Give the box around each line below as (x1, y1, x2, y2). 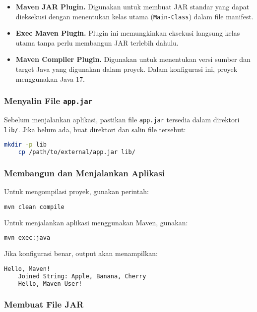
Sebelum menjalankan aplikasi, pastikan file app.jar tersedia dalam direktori (4, 114, 240, 124)
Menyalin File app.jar (4, 95, 92, 107)
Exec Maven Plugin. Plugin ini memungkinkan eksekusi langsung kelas (15, 28, 240, 38)
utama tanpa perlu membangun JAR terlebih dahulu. (15, 37, 179, 48)
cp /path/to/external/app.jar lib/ (18, 149, 135, 156)
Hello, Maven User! (18, 280, 82, 287)
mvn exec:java (4, 234, 51, 242)
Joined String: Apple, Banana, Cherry (18, 272, 146, 280)
